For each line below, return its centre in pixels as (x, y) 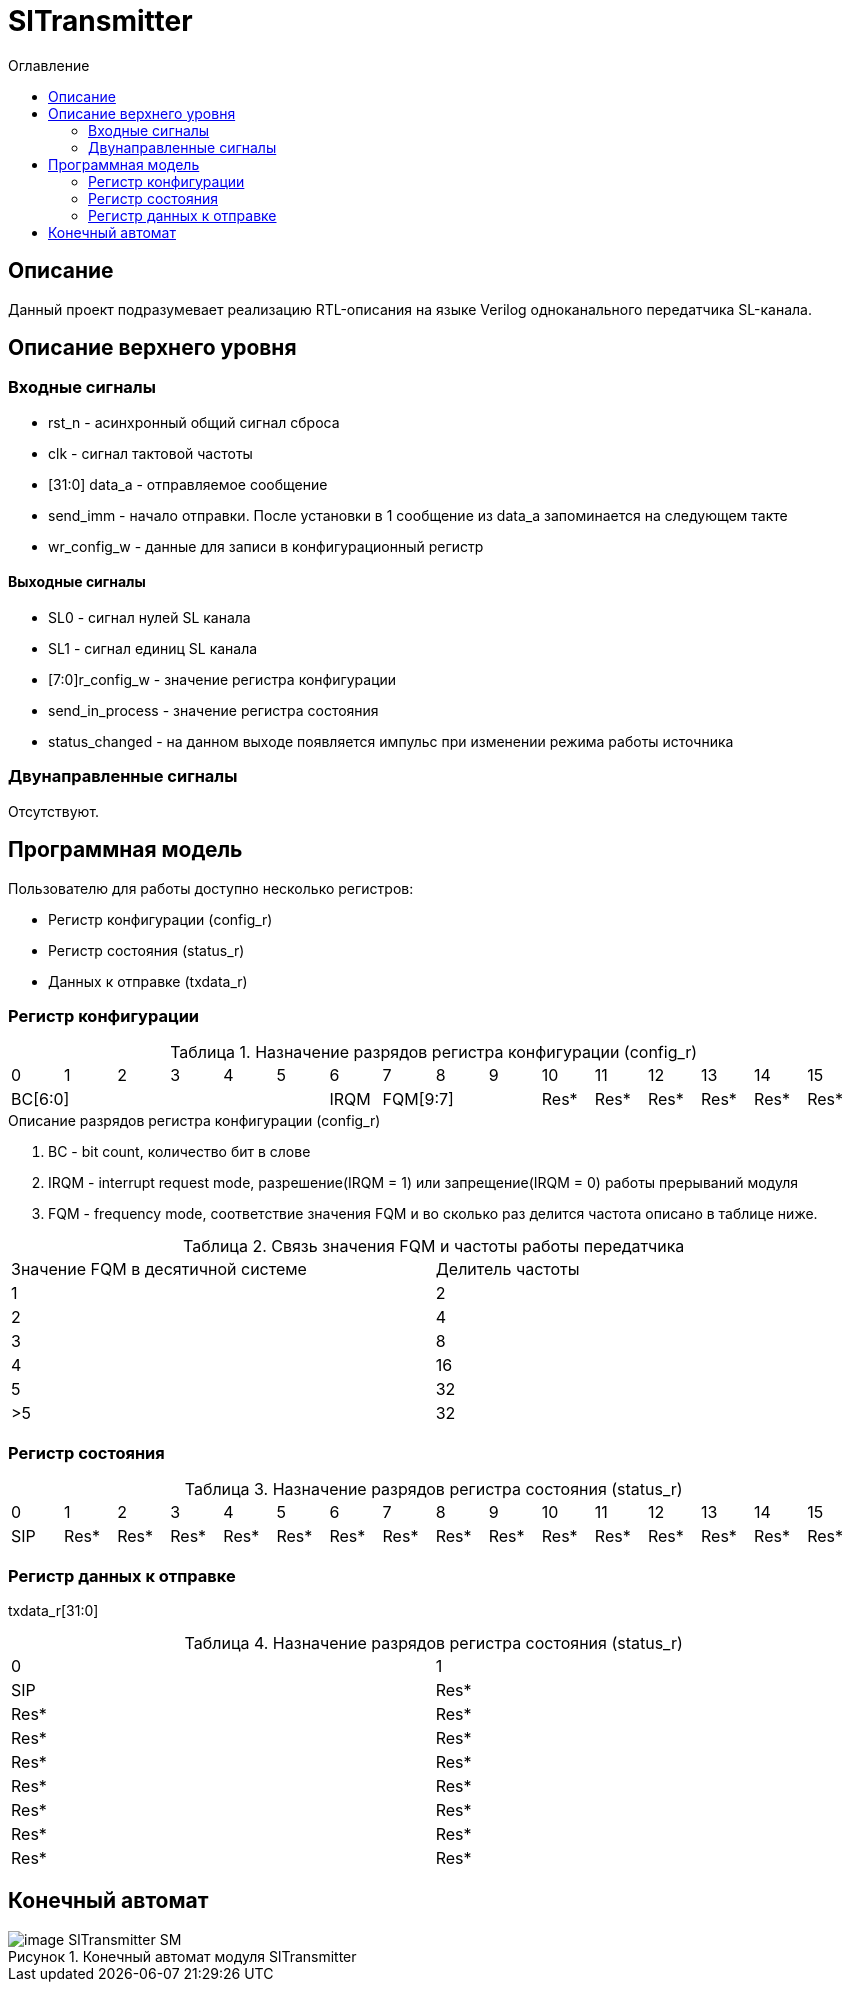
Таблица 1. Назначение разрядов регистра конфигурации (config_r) (434, 1052)
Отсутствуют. (54, 811)
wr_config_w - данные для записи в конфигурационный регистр (266, 546)
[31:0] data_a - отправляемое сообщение (188, 484)
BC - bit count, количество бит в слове (179, 1152)
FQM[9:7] (418, 1099)
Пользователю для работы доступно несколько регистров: (211, 888)
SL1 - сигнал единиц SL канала (153, 649)
